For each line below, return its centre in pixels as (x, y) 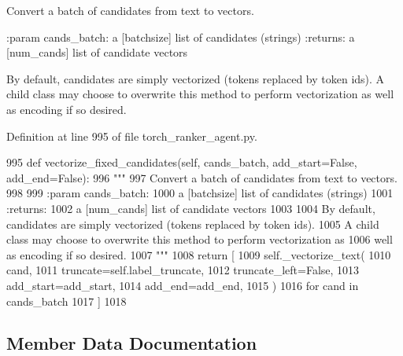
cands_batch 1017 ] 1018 (67, 301)
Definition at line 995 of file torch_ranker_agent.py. (132, 136)
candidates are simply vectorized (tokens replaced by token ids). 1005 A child (193, 224)
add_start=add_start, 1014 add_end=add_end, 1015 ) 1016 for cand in (183, 285)
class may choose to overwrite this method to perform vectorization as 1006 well (200, 239)
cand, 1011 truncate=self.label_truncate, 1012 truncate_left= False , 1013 (183, 270)
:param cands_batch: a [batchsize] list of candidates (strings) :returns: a (181, 37)
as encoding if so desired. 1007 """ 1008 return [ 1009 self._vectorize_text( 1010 (199, 254)
